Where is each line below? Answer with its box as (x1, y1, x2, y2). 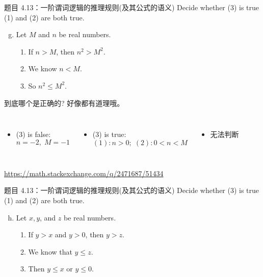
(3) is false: (16, 129, 51, 140)
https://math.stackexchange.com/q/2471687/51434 (4, 168, 164, 178)
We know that (28, 246, 72, 257)
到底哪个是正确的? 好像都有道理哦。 (4, 97, 124, 108)
